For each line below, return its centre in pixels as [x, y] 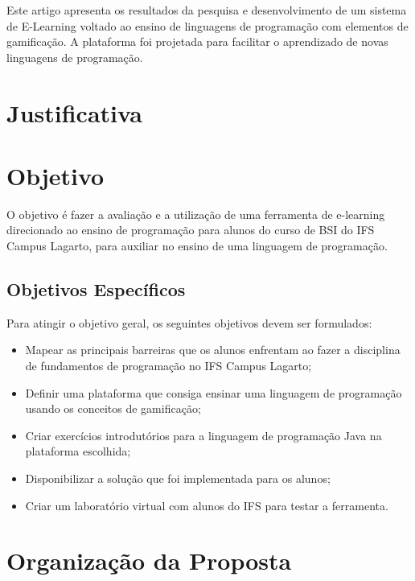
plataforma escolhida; [78, 451]
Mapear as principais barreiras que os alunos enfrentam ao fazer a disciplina [213, 350]
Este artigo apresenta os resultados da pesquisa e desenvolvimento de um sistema [207, 10]
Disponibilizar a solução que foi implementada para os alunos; [178, 478]
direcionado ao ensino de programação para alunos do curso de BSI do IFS [191, 230]
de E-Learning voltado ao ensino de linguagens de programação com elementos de [207, 25]
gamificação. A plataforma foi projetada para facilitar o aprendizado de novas [197, 41]
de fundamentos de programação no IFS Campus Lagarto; [168, 366]
